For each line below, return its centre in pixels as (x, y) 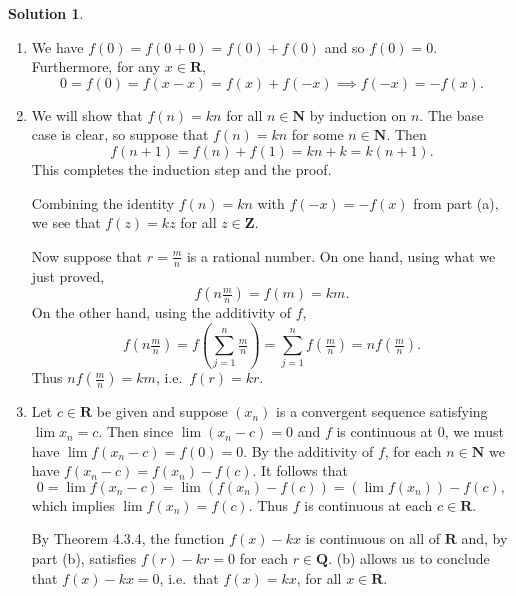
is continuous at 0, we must (420, 431)
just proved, (68, 275)
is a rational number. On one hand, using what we (341, 255)
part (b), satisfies (84, 558)
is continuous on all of (372, 538)
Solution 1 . (46, 13)
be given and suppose (162, 411)
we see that (66, 222)
